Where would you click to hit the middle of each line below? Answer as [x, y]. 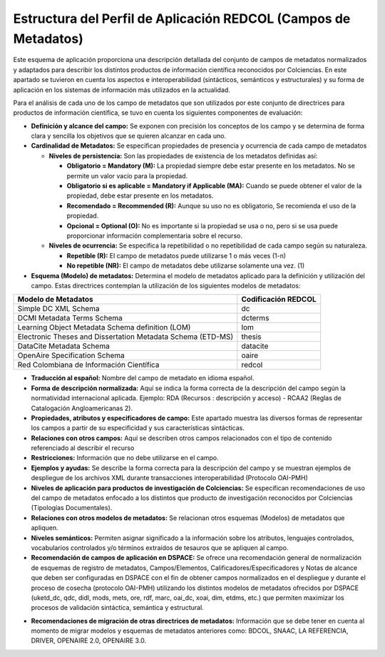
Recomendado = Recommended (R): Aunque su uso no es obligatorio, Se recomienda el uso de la [211, 205]
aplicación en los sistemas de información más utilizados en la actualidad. [122, 90]
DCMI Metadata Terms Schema [70, 318]
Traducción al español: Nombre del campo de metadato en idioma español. [143, 378]
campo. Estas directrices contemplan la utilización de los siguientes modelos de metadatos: [166, 285]
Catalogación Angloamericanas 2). [82, 408]
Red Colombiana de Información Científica [88, 365]
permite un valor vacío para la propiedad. [127, 175]
